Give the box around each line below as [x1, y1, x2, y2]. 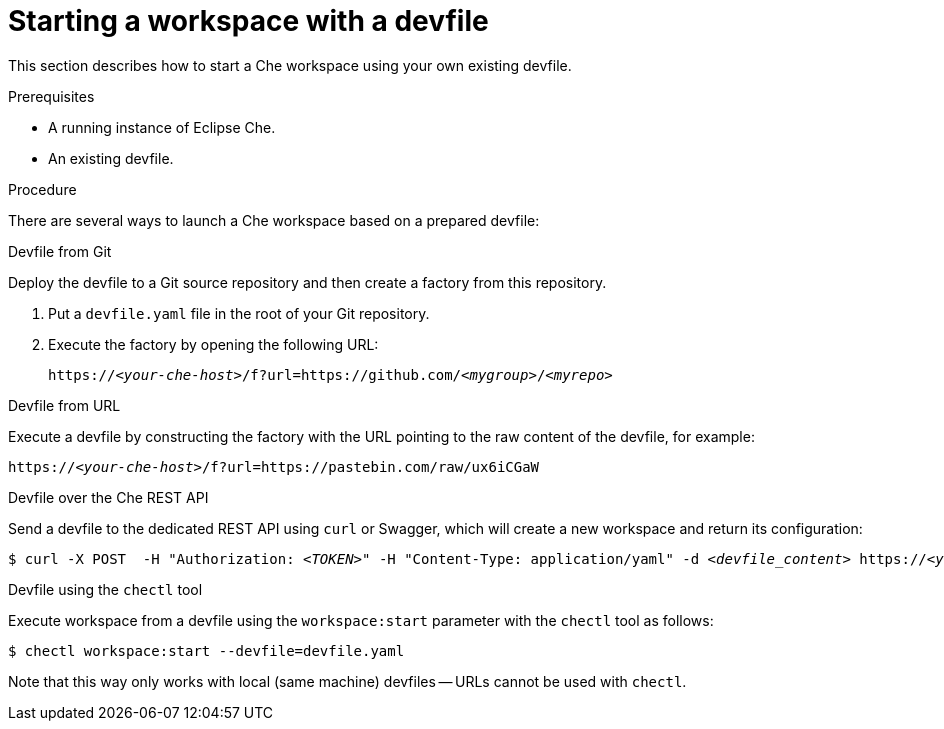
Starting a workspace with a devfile [8, 4, 489, 38]
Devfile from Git [8, 242, 112, 260]
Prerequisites [8, 87, 95, 105]
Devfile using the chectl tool [8, 580, 203, 598]
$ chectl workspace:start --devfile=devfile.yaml [8, 642, 405, 659]
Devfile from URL [8, 396, 121, 414]
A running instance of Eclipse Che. [48, 118, 276, 136]
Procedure [8, 180, 77, 198]
